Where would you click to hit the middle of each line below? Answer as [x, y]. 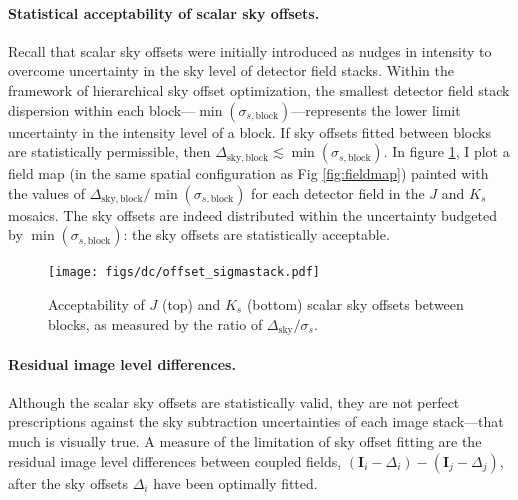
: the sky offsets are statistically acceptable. [256, 234]
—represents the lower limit [376, 109]
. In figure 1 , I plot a [446, 151]
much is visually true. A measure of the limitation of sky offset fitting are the [245, 441]
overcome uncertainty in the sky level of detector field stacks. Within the [231, 70]
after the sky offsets [68, 482]
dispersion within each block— [102, 109]
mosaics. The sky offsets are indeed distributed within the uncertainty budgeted [253, 214]
